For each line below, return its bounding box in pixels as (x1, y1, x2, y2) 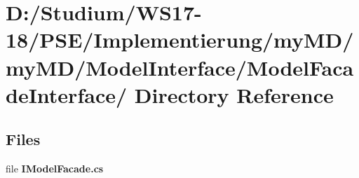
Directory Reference (134, 80, 334, 109)
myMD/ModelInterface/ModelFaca (6, 53, 354, 81)
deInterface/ (6, 80, 128, 109)
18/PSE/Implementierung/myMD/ (6, 25, 354, 54)
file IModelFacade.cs (6, 161, 104, 176)
